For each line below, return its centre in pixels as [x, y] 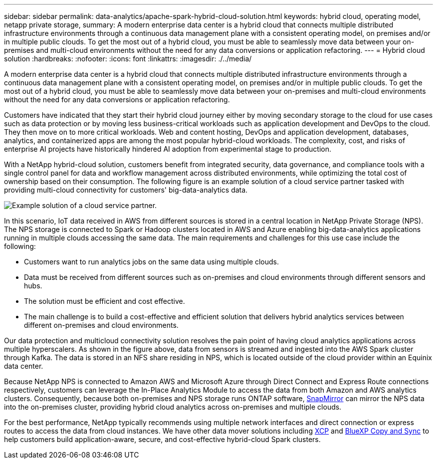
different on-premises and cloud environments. [101, 325]
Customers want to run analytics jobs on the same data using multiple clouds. [152, 262]
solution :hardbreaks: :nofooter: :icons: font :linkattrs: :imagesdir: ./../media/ [128, 59]
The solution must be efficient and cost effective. [105, 301]
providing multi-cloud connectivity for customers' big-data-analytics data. [126, 190]
